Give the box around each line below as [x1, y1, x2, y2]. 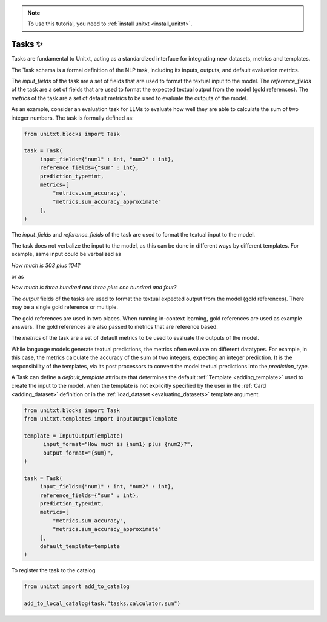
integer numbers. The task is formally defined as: [11, 114, 134, 121]
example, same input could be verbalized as [11, 251, 121, 258]
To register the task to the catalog [11, 567, 96, 574]
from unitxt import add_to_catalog [24, 583, 130, 590]
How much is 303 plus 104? [11, 262, 81, 269]
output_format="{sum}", [43, 449, 114, 456]
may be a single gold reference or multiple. [11, 303, 118, 311]
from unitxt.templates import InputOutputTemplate [24, 416, 178, 422]
